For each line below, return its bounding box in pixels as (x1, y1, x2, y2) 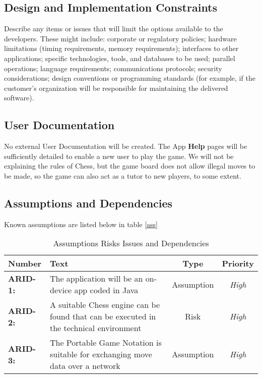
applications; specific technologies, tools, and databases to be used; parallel (4, 52, 235, 63)
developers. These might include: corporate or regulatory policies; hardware (4, 33, 237, 43)
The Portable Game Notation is (49, 337, 162, 349)
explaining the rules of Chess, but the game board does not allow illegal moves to (4, 160, 255, 171)
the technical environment (49, 322, 142, 334)
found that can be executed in (49, 310, 156, 322)
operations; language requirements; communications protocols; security (4, 63, 222, 73)
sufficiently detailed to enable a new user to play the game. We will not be (4, 150, 234, 161)
